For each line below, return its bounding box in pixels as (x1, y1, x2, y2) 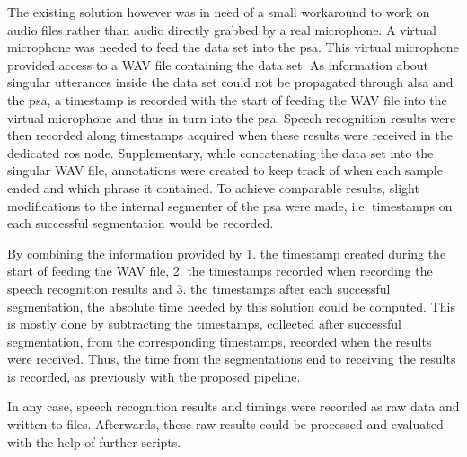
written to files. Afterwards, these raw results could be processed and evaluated (7, 415, 444, 434)
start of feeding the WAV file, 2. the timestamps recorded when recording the (7, 261, 433, 280)
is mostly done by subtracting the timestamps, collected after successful (7, 314, 401, 333)
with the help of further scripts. (7, 432, 181, 451)
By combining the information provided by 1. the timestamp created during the (7, 243, 446, 262)
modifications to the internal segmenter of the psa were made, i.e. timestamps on (7, 196, 453, 215)
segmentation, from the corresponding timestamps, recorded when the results (7, 331, 432, 350)
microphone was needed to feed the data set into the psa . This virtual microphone (7, 38, 459, 57)
